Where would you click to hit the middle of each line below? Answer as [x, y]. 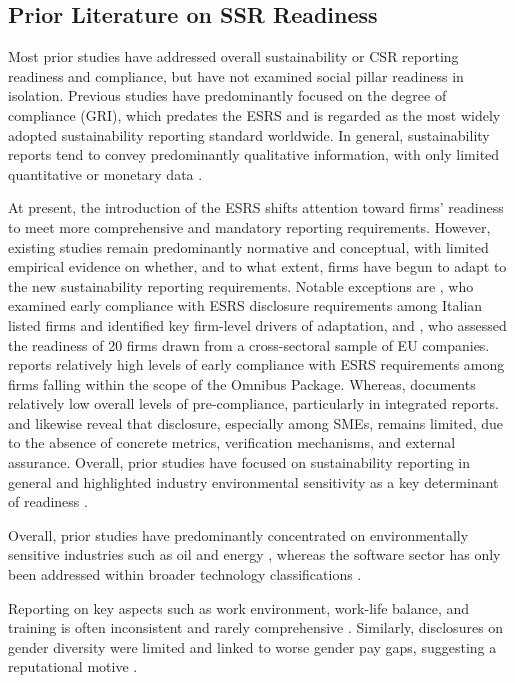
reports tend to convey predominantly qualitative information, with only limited [254, 154]
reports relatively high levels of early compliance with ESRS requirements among [256, 364]
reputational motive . [73, 666]
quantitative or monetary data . [105, 173]
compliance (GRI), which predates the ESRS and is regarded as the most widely [254, 114]
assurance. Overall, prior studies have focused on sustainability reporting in [239, 462]
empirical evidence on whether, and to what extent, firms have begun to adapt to [257, 266]
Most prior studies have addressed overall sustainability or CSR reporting [233, 56]
